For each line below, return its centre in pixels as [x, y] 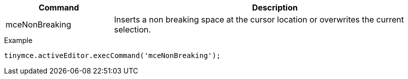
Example [18, 40]
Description [275, 7]
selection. [132, 29]
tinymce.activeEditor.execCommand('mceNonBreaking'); [112, 55]
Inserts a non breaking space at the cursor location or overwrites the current [259, 19]
